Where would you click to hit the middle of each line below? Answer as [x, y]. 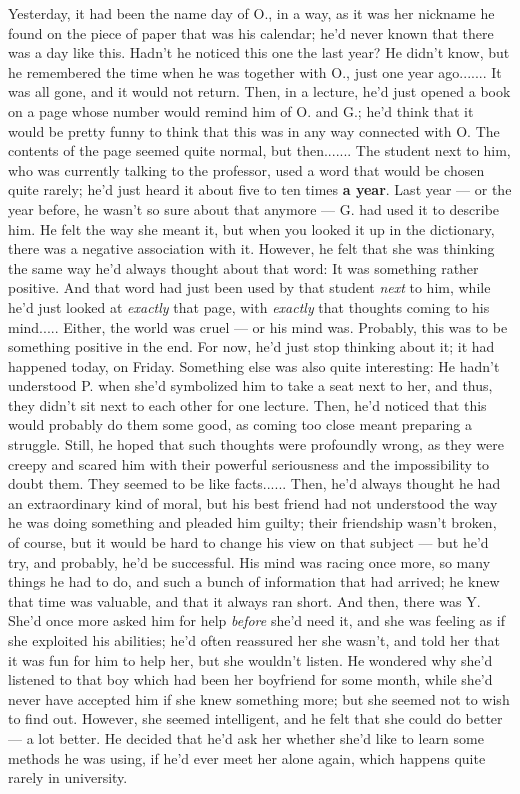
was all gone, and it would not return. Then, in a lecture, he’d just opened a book [259, 91]
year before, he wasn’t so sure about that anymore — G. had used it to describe [254, 208]
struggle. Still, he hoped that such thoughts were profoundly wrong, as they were [256, 444]
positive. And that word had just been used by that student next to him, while [249, 287]
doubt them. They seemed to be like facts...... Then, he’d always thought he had [254, 483]
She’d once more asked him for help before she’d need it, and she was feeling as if [256, 620]
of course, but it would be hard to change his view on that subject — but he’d [248, 542]
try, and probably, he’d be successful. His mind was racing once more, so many [249, 561]
